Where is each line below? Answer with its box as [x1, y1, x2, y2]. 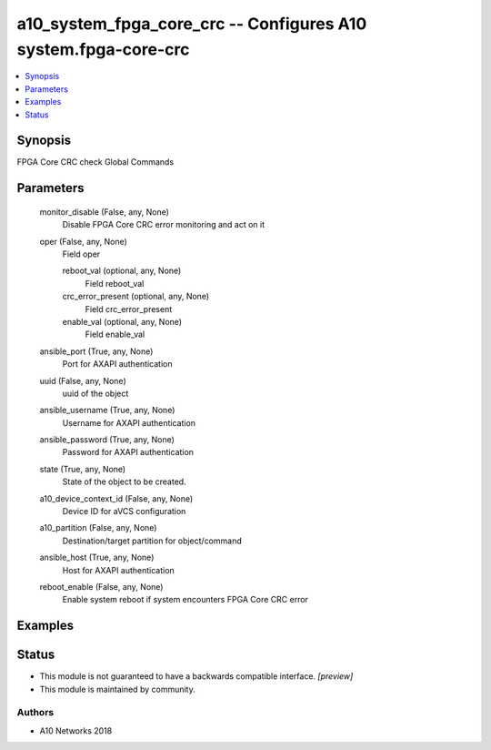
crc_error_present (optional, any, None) [62, 291, 209, 302]
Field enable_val [85, 329, 145, 340]
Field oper [62, 248, 101, 259]
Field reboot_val [85, 278, 145, 289]
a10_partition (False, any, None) [39, 522, 157, 533]
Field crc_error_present [85, 303, 173, 314]
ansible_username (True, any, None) [39, 405, 175, 416]
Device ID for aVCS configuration [62, 506, 186, 517]
